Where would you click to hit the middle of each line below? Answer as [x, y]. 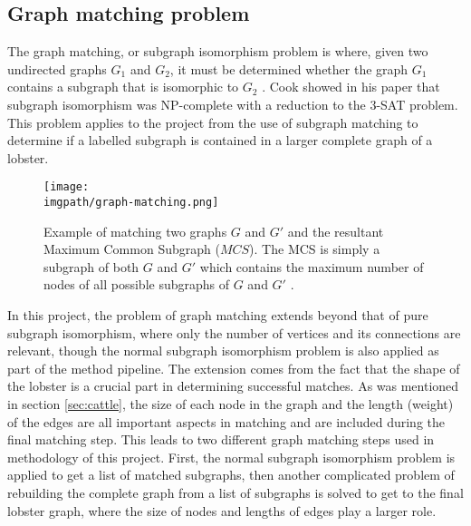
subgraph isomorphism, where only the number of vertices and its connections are [234, 332]
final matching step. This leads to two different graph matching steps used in [221, 439]
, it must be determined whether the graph [289, 68]
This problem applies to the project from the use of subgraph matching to [213, 122]
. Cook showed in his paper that [351, 87]
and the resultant [336, 231]
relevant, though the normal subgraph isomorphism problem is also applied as [223, 351]
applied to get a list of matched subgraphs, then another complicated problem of [231, 475]
